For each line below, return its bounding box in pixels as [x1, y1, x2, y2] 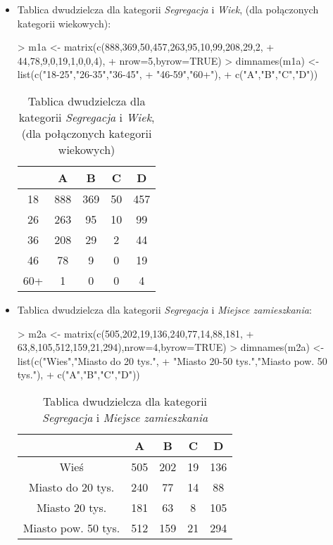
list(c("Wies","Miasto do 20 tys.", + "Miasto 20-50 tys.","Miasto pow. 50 [17, 353, 327, 368]
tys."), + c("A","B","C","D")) [17, 367, 140, 382]
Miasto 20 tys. [36, 499, 107, 515]
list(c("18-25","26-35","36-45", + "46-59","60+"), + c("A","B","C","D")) [17, 67, 318, 82]
